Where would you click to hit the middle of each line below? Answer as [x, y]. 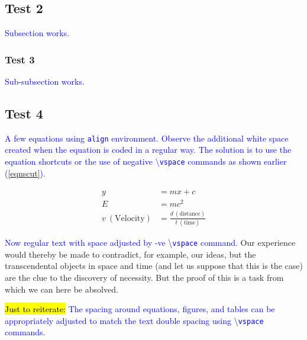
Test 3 [20, 59]
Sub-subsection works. [45, 81]
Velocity [130, 218]
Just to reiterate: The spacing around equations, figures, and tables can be [140, 309]
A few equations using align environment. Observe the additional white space [147, 138]
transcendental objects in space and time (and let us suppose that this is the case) [154, 266]
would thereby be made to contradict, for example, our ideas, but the [130, 254]
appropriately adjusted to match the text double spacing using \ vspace [134, 320]
